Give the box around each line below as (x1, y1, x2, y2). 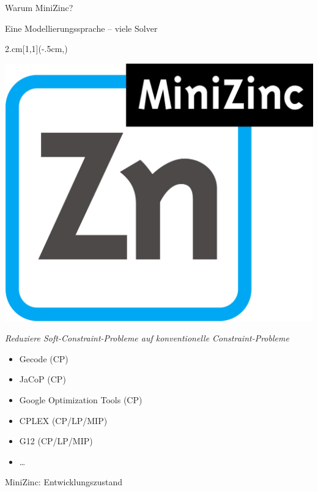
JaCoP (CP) (19, 373, 66, 386)
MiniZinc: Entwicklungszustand (5, 475, 123, 488)
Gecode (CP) (19, 352, 68, 365)
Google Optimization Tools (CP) (19, 393, 142, 406)
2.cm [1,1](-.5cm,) (5, 42, 68, 55)
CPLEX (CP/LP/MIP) (19, 414, 108, 427)
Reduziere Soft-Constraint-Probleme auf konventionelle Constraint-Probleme (5, 332, 289, 345)
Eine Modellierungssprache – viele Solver (5, 21, 158, 34)
